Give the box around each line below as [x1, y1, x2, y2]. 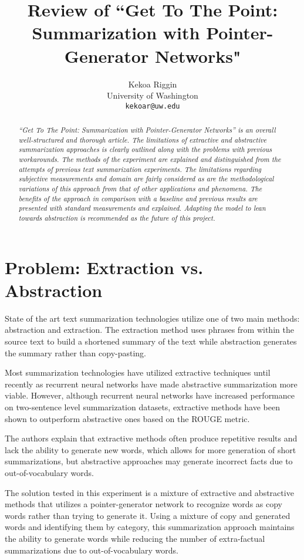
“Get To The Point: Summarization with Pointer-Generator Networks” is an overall [18, 125, 276, 135]
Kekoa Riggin [128, 77, 177, 90]
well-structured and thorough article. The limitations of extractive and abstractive [18, 134, 266, 144]
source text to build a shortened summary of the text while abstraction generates [5, 335, 297, 348]
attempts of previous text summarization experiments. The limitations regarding [18, 164, 262, 174]
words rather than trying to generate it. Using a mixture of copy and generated [5, 509, 291, 521]
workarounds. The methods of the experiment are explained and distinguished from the [18, 154, 281, 164]
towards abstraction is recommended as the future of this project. [18, 213, 215, 223]
